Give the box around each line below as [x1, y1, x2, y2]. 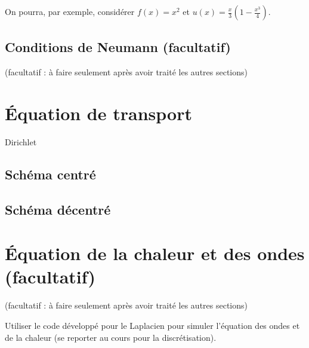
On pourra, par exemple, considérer [5, 5, 135, 17]
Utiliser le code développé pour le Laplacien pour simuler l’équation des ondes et [5, 319, 300, 331]
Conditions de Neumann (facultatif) [5, 38, 231, 56]
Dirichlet [5, 135, 37, 148]
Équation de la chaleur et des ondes [5, 241, 305, 265]
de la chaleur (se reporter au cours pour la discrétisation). [5, 331, 217, 343]
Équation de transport [5, 100, 192, 125]
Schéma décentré [5, 200, 111, 218]
